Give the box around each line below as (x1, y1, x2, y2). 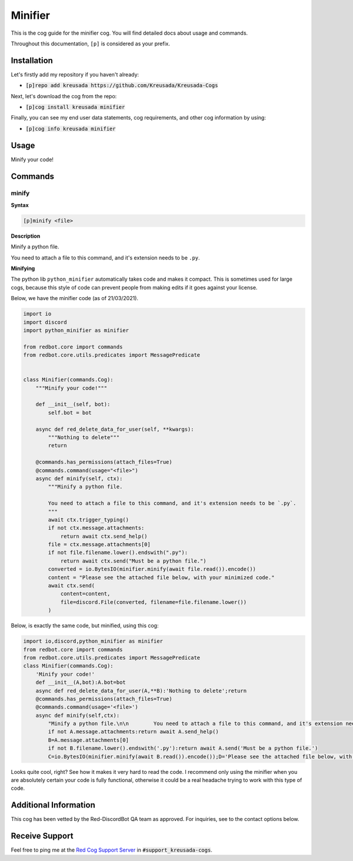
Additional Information (11, 800, 95, 810)
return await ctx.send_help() (60, 533, 148, 540)
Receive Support (11, 831, 74, 841)
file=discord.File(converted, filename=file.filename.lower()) (60, 599, 247, 606)
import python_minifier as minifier (23, 327, 129, 334)
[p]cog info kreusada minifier (25, 125, 116, 132)
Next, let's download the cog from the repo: (11, 92, 117, 99)
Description (11, 232, 41, 240)
